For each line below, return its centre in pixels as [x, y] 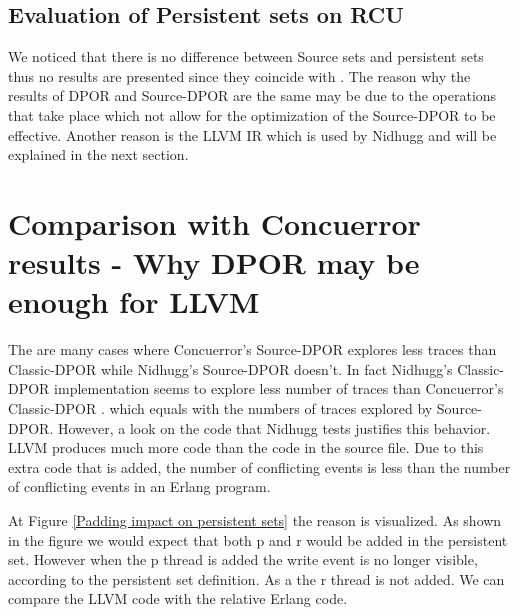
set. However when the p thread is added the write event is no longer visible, [243, 559]
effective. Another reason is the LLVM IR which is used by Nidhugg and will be [252, 134]
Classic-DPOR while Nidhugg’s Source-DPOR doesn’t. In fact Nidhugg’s [230, 368]
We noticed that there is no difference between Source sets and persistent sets [246, 56]
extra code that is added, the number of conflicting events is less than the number [259, 466]
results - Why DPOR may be [214, 262]
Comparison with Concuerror [214, 222]
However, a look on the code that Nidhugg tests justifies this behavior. [274, 427]
